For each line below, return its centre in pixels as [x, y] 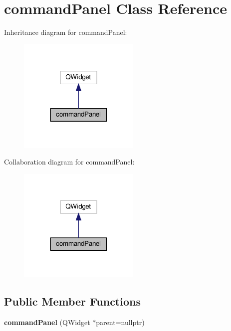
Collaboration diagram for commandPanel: [69, 162]
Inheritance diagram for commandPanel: [66, 32]
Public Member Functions [72, 301]
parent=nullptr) [120, 322]
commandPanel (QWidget [47, 322]
